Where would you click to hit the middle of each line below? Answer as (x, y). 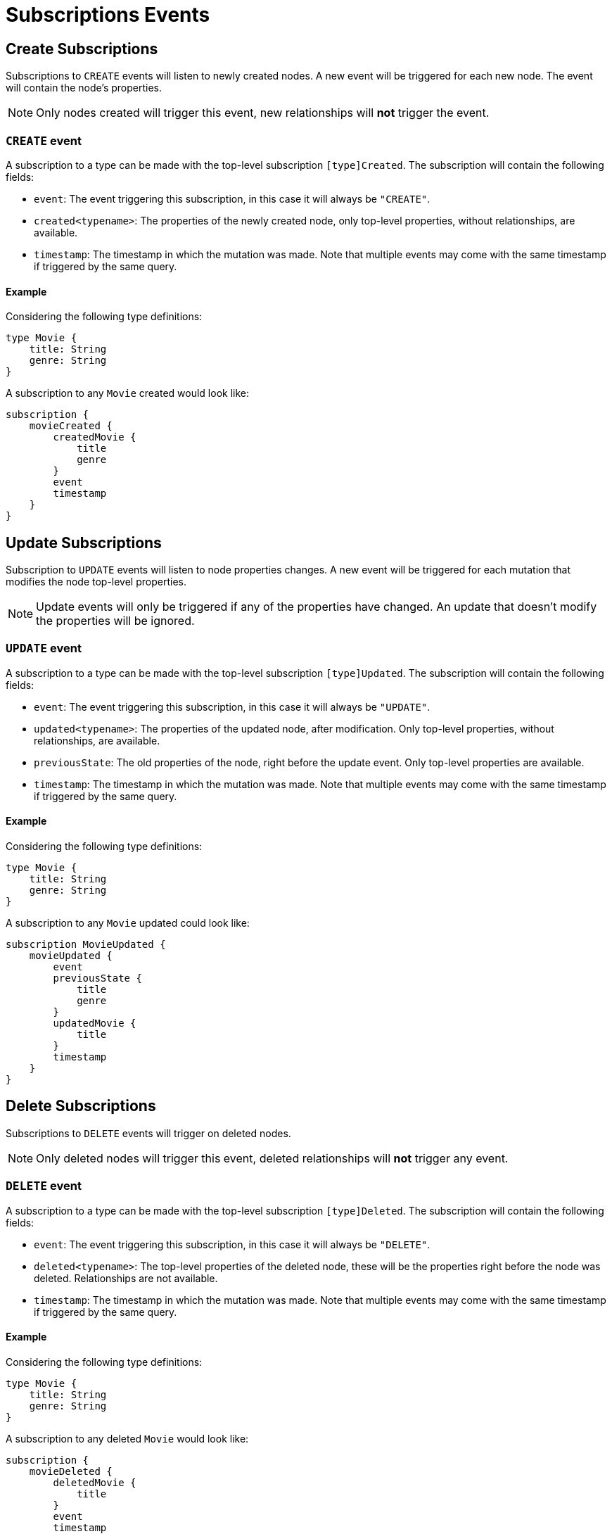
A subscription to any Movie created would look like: (128, 393)
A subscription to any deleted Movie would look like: (127, 1438)
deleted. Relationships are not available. (126, 1278)
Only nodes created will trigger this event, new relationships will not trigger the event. (263, 113)
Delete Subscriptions (81, 1106)
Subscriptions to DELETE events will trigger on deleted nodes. (148, 1133)
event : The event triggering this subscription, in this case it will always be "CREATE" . (232, 198)
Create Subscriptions (82, 49)
